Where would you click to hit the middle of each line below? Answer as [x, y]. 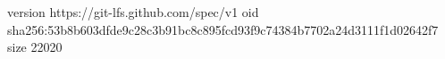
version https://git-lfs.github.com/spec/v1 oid [133, 12]
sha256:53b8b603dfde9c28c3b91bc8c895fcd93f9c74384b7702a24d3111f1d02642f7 [223, 29]
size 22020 [35, 47]
